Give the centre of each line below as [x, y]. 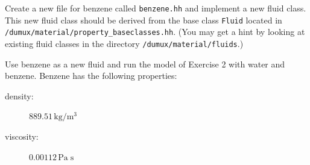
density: [19, 95]
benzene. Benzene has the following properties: [91, 76]
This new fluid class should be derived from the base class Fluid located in [144, 20]
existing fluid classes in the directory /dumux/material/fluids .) [124, 43]
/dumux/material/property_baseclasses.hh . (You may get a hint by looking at [155, 32]
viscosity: [22, 136]
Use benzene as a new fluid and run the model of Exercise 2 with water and [145, 64]
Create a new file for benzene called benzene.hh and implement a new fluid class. [156, 8]
